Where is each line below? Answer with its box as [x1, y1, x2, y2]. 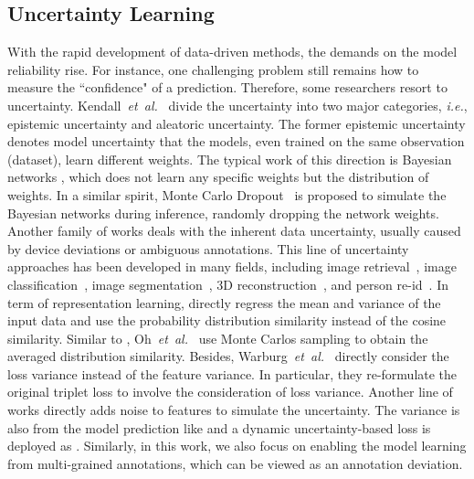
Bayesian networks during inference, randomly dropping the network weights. [7, 203, 439, 222]
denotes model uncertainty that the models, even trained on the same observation [7, 132, 465, 151]
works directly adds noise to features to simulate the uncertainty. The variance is [7, 400, 460, 420]
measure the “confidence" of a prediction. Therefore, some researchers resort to [7, 78, 448, 97]
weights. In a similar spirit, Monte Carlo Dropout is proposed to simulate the [7, 185, 447, 204]
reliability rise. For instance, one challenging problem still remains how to [7, 59, 419, 79]
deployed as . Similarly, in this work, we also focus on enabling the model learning [7, 436, 467, 455]
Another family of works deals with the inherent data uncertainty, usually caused [7, 221, 461, 240]
